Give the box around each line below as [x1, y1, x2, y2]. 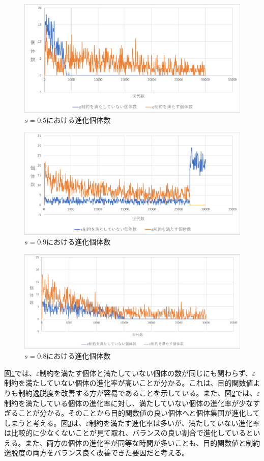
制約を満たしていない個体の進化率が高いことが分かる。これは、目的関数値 [4, 377, 253, 388]
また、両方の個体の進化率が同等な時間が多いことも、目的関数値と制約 [25, 437, 260, 448]
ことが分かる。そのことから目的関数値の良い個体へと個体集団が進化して [18, 408, 260, 418]
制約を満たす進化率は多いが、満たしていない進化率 [89, 417, 260, 428]
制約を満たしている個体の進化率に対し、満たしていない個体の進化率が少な [4, 397, 253, 408]
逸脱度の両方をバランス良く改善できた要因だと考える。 [4, 447, 189, 458]
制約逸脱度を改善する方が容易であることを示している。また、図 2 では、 [18, 387, 257, 398]
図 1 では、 [4, 367, 36, 378]
